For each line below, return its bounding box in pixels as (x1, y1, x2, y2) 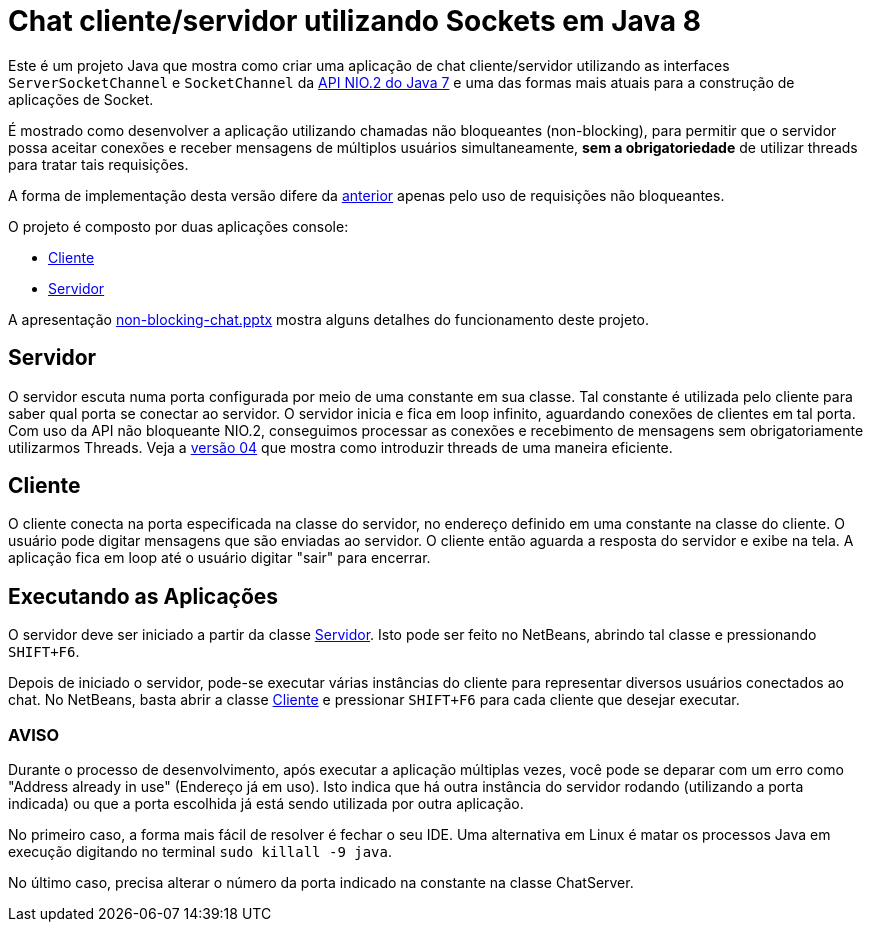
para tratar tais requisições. (8, 155, 189, 173)
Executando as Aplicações (8, 583, 279, 609)
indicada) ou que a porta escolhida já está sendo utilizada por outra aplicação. (8, 795, 524, 813)
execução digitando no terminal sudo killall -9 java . (8, 843, 393, 861)
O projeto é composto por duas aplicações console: (8, 217, 349, 235)
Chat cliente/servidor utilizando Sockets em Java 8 (8, 4, 701, 38)
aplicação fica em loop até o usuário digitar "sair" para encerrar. (8, 549, 431, 567)
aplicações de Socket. (8, 90, 154, 108)
